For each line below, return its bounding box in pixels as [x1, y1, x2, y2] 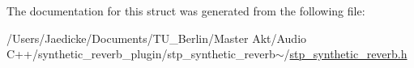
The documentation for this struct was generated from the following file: [6, 2, 365, 19]
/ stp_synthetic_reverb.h [284, 45, 408, 62]
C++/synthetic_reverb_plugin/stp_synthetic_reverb [6, 45, 275, 62]
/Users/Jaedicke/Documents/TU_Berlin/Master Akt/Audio [6, 29, 307, 46]
